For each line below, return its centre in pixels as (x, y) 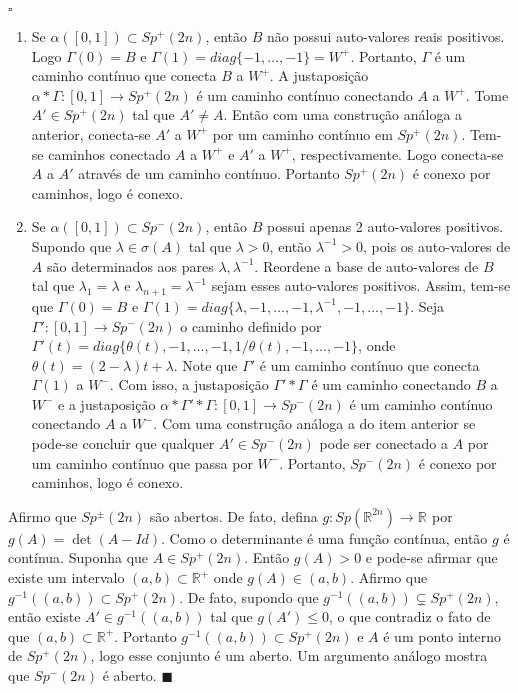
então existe (44, 616)
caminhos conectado (109, 153)
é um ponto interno (442, 635)
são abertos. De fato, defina (233, 515)
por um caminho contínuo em (302, 133)
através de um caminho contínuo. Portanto (209, 173)
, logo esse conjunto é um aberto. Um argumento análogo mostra (289, 655)
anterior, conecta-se (91, 133)
